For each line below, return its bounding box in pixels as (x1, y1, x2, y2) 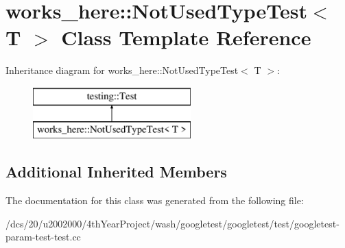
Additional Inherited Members (5, 161, 227, 182)
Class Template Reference (61, 23, 311, 51)
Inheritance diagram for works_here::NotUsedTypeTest (5, 63, 239, 77)
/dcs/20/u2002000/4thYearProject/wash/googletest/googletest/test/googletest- (5, 216, 340, 230)
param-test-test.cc (5, 230, 81, 244)
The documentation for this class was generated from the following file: (5, 193, 304, 208)
